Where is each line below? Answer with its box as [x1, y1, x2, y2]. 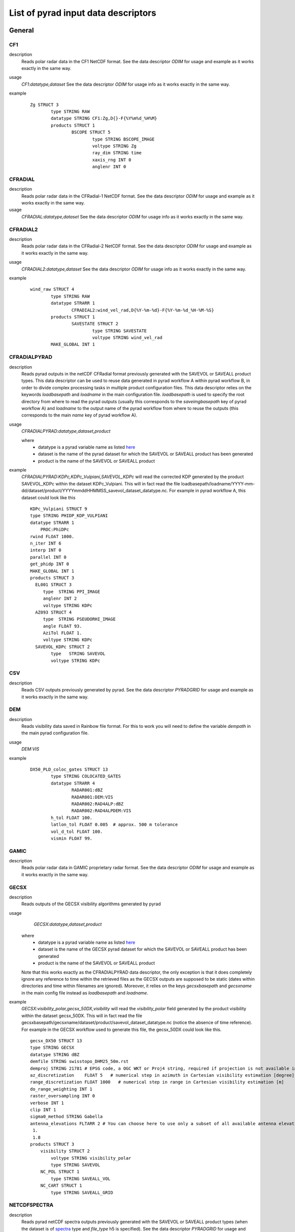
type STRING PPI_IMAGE [43, 589, 100, 594]
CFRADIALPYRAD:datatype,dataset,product [21, 428, 111, 434]
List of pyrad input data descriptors [9, 7, 157, 18]
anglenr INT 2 [43, 596, 77, 601]
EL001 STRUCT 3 [35, 582, 72, 587]
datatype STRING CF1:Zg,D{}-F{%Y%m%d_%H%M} [51, 116, 157, 121]
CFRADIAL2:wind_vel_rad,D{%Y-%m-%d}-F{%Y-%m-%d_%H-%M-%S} [71, 307, 214, 313]
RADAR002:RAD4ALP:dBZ [71, 801, 124, 807]
